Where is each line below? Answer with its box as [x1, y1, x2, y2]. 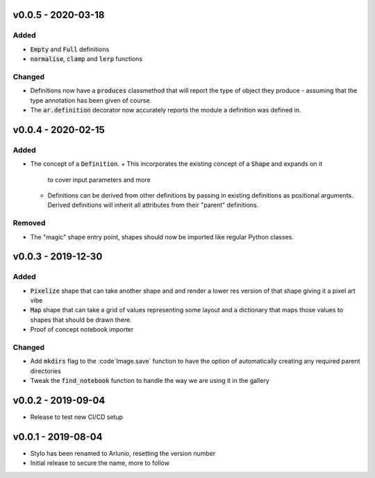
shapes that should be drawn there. [30, 316, 132, 324]
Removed [12, 219, 46, 228]
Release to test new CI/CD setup [30, 413, 124, 421]
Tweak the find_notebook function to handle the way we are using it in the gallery [30, 377, 270, 385]
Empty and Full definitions [30, 45, 110, 53]
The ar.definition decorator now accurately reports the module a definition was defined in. [30, 106, 301, 114]
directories [30, 366, 62, 375]
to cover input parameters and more [47, 176, 151, 184]
